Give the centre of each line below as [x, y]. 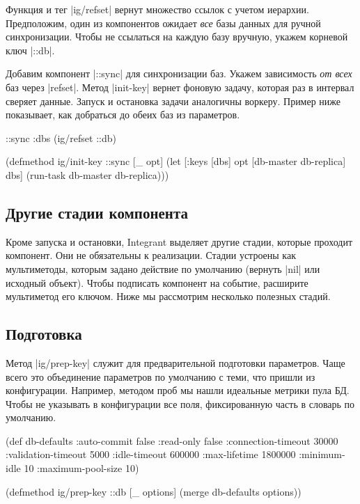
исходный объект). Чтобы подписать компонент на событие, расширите [157, 282]
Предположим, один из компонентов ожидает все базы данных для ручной [163, 23]
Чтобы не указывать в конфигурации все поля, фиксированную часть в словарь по [180, 403]
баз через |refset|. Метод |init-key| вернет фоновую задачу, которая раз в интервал [180, 87]
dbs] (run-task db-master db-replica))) [87, 174]
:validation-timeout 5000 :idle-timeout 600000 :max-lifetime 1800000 [151, 454]
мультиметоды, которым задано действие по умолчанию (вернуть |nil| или [163, 268]
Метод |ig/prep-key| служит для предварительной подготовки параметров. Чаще [175, 362]
